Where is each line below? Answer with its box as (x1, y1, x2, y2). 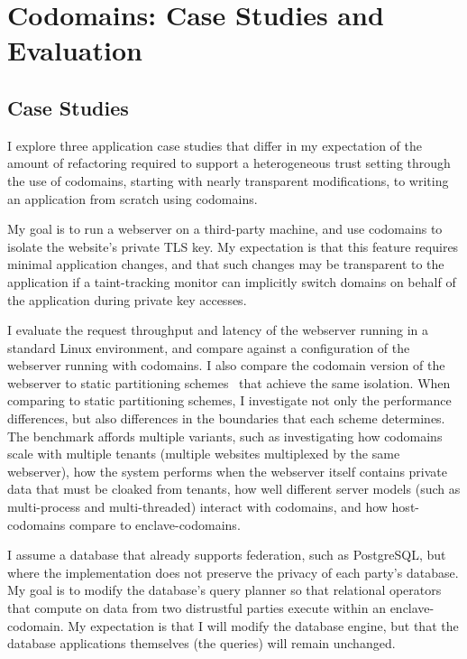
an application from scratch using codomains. (7, 189, 258, 208)
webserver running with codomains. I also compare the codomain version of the (7, 356, 445, 375)
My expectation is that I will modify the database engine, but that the (68, 616, 459, 635)
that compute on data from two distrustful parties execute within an (7, 599, 386, 617)
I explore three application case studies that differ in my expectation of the (7, 135, 422, 154)
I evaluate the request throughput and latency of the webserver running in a (7, 320, 429, 339)
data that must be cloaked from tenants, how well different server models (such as (7, 479, 461, 498)
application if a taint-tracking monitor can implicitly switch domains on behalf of (7, 272, 456, 291)
